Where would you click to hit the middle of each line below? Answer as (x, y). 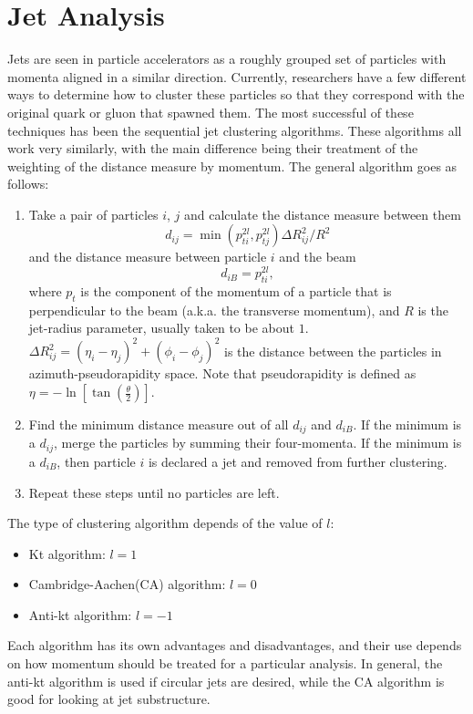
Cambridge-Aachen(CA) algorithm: (127, 584)
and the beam (318, 257)
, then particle (96, 461)
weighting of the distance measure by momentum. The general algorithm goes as (232, 166)
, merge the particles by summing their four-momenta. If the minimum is (257, 443)
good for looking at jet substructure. (109, 699)
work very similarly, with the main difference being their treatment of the (213, 148)
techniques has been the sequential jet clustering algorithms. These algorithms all (235, 130)
